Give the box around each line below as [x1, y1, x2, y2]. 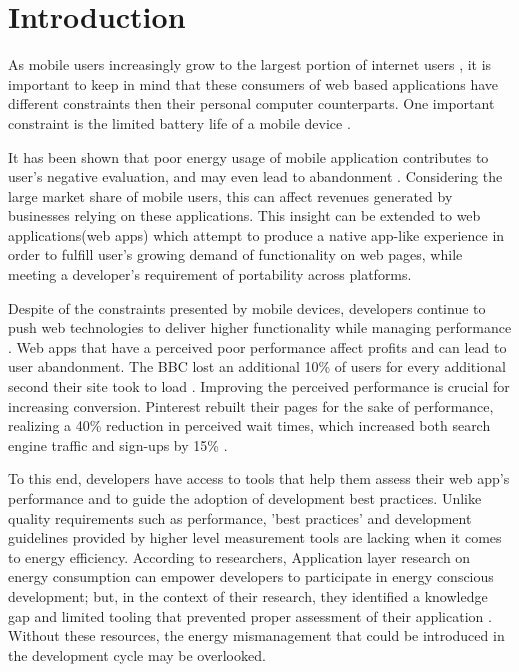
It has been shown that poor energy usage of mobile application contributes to [8, 146, 489, 167]
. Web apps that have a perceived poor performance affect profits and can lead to [8, 336, 507, 357]
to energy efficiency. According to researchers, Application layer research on [8, 546, 471, 567]
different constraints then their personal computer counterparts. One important [8, 93, 495, 114]
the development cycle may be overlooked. [8, 644, 266, 665]
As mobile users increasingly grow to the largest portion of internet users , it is [8, 54, 492, 75]
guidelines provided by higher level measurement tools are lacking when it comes [8, 527, 502, 548]
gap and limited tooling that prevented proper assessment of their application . [8, 605, 492, 626]
